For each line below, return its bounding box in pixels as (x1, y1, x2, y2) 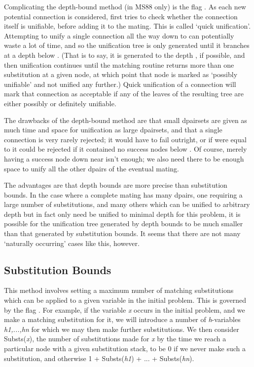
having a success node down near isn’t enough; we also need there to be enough (4, 153, 244, 163)
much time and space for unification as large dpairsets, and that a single (4, 124, 222, 135)
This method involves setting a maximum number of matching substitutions (4, 285, 234, 295)
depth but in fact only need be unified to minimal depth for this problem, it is (4, 208, 241, 219)
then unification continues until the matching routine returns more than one (4, 59, 234, 70)
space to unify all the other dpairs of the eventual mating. (4, 163, 179, 173)
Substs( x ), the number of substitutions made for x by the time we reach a (4, 333, 226, 344)
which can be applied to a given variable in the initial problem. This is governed (4, 295, 247, 305)
